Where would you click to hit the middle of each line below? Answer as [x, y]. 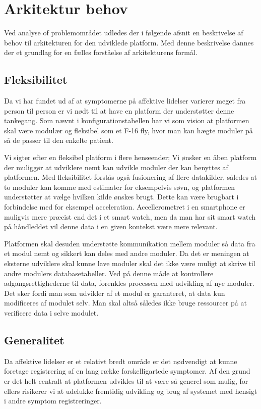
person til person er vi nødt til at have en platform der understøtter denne [119, 110]
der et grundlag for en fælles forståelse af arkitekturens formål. [101, 52]
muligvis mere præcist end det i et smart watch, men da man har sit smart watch [130, 216]
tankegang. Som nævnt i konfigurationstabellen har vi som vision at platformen [127, 120]
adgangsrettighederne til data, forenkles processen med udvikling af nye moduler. [129, 283]
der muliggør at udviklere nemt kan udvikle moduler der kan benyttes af [116, 167]
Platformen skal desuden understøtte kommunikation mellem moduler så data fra [130, 243]
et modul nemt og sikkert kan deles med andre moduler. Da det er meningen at [127, 253]
